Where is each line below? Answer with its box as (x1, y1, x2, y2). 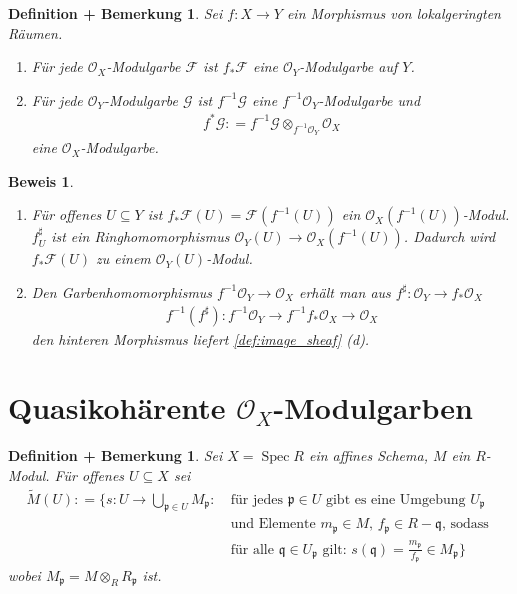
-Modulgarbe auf (299, 56, 398, 77)
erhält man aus (299, 281, 391, 302)
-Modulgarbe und (318, 89, 421, 110)
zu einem (96, 248, 151, 269)
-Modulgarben (273, 387, 474, 428)
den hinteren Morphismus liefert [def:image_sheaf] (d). (31, 328, 370, 349)
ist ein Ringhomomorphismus (51, 226, 230, 247)
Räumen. (8, 22, 63, 43)
